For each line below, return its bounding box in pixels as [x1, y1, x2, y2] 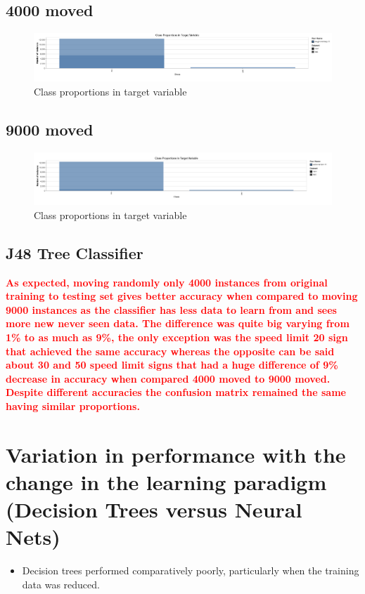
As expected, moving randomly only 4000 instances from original [6, 275, 328, 289]
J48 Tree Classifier [6, 242, 143, 263]
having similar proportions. [6, 398, 140, 413]
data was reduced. [22, 576, 100, 591]
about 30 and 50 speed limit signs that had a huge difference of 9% [6, 357, 338, 372]
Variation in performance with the [6, 440, 346, 468]
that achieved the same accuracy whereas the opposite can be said [6, 343, 335, 358]
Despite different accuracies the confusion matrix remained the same [6, 385, 346, 400]
